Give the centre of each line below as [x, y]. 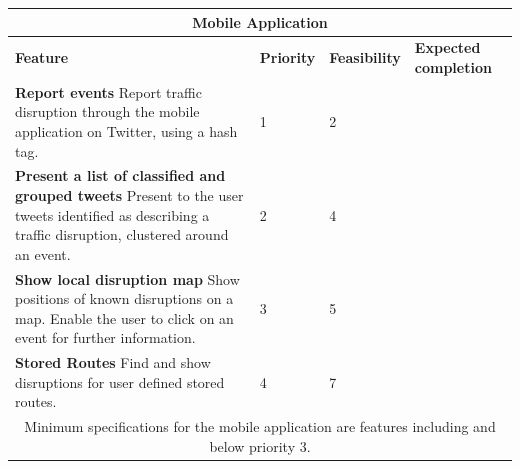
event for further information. [105, 337]
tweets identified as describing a [112, 214]
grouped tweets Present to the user [129, 195]
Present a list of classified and [120, 175]
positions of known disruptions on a [124, 298]
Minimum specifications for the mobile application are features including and [260, 426]
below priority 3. [260, 445]
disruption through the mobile [107, 111]
